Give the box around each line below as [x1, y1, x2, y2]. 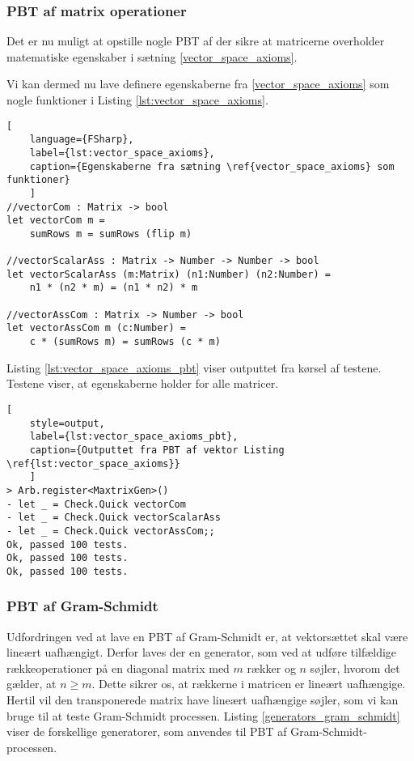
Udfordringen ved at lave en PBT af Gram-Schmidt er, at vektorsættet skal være [6, 627, 408, 644]
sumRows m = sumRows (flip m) [29, 227, 192, 240]
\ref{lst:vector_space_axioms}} [6, 457, 180, 470]
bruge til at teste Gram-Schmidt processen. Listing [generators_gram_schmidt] [6, 707, 400, 724]
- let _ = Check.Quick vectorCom [6, 498, 186, 510]
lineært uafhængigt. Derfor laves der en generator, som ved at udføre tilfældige [6, 644, 397, 661]
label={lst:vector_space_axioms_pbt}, [29, 431, 239, 443]
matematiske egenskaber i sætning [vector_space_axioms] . [6, 48, 298, 65]
